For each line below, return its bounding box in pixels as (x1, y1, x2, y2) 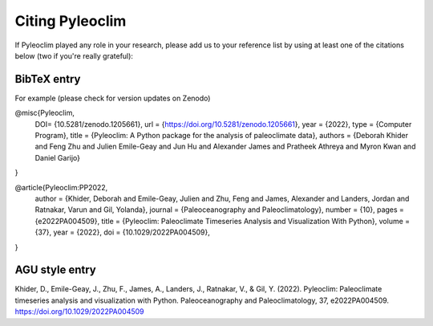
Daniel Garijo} (34, 153, 80, 162)
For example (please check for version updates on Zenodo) (14, 93, 211, 103)
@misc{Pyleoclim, (14, 108, 75, 118)
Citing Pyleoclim (14, 12, 127, 30)
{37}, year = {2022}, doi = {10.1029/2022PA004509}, (34, 227, 210, 237)
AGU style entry (14, 263, 96, 277)
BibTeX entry (14, 72, 81, 86)
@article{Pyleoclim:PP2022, (14, 182, 108, 192)
